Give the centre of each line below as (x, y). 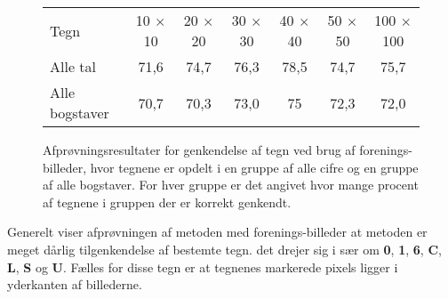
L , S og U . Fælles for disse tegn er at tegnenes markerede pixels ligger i (203, 267)
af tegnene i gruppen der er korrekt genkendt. (167, 202)
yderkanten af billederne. (75, 284)
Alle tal (73, 66)
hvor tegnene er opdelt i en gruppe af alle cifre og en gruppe (254, 167)
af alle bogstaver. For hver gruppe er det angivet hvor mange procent (231, 185)
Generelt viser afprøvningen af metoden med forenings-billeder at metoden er (217, 232)
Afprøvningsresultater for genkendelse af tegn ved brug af (199, 149)
